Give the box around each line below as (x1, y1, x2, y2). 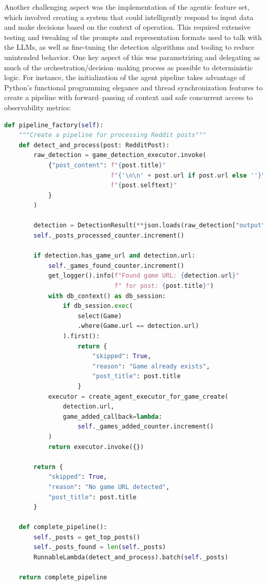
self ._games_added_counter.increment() (78, 423, 214, 431)
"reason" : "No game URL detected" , (48, 483, 170, 491)
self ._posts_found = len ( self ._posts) (33, 543, 166, 551)
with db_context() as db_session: (48, 292, 166, 300)
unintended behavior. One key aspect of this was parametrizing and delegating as (4, 51, 260, 62)
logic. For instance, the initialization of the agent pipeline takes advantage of (4, 72, 245, 83)
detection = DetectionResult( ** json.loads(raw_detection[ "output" (33, 222, 265, 229)
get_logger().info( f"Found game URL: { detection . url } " (48, 272, 240, 280)
